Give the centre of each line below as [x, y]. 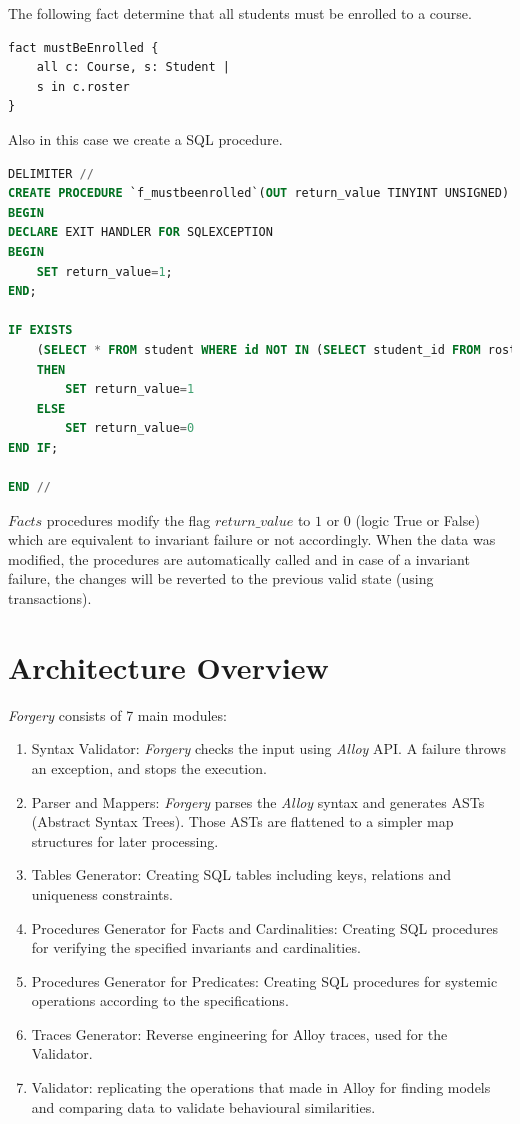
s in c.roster [83, 86]
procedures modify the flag [128, 519]
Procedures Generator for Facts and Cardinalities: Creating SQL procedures [264, 927]
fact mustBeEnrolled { [83, 47]
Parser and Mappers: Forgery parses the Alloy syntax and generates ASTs [258, 801]
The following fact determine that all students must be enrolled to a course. [240, 13]
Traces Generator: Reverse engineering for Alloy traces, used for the [239, 1033]
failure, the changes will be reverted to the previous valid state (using [221, 578]
